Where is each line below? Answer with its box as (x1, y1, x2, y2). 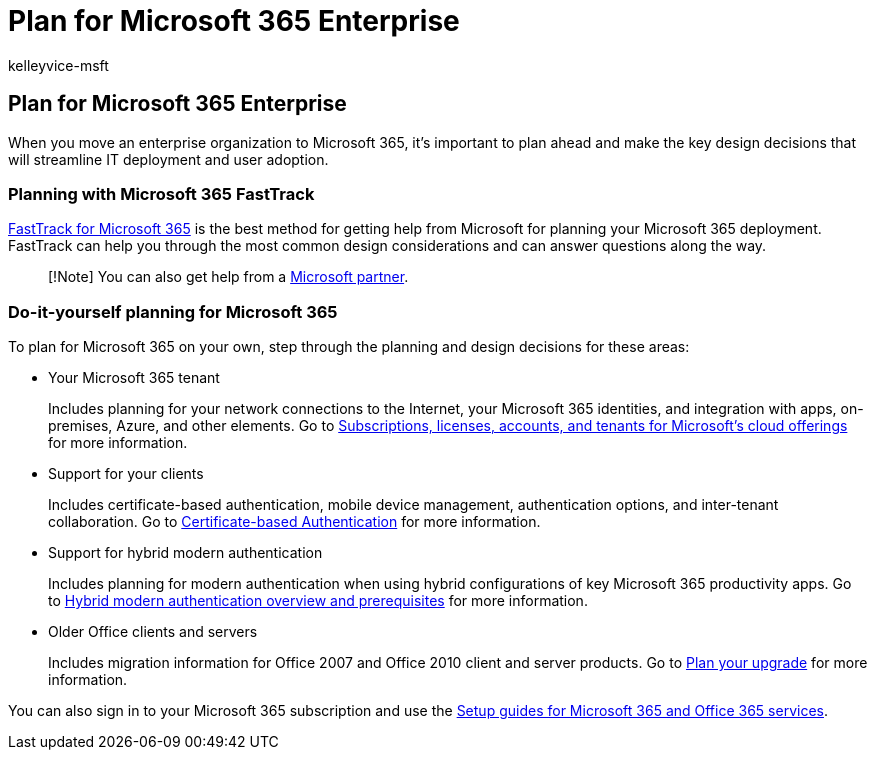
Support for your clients (48, 465, 204, 483)
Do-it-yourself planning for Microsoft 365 (8, 301, 338, 322)
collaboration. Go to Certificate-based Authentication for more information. (48, 513, 541, 531)
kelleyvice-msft (8, 56, 109, 74)
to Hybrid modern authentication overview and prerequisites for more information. (48, 592, 588, 610)
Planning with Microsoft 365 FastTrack (8, 183, 315, 204)
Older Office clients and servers (48, 623, 258, 641)
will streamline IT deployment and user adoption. (8, 150, 329, 168)
